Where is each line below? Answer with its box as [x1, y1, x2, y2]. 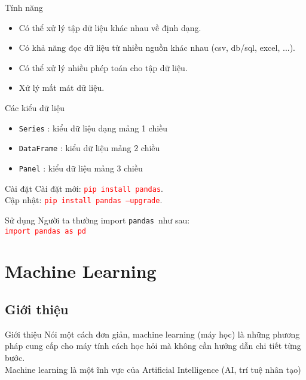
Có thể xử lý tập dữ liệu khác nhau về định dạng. [19, 21, 201, 33]
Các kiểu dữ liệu [5, 101, 65, 114]
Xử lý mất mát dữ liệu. [19, 81, 105, 94]
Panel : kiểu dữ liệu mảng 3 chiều [19, 161, 143, 174]
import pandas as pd [5, 226, 87, 235]
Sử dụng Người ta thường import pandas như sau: [5, 213, 190, 226]
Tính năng [5, 1, 43, 13]
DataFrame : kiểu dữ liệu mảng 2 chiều [19, 142, 160, 154]
